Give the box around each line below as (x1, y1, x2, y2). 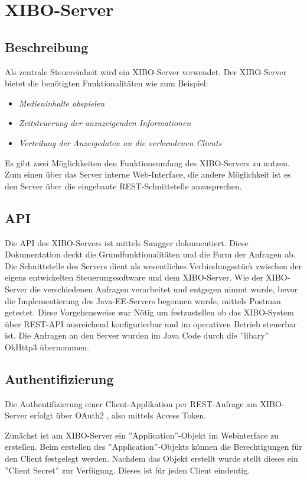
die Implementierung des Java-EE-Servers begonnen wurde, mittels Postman (5, 294, 281, 307)
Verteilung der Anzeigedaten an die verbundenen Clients (18, 136, 222, 149)
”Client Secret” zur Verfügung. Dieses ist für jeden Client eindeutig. (5, 463, 250, 476)
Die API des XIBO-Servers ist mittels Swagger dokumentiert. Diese (5, 236, 249, 249)
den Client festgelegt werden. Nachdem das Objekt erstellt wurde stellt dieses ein (5, 452, 298, 465)
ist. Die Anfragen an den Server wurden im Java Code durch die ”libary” (5, 329, 269, 342)
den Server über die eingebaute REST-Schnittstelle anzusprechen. (5, 179, 242, 192)
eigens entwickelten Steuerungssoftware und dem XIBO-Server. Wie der (5, 271, 263, 284)
